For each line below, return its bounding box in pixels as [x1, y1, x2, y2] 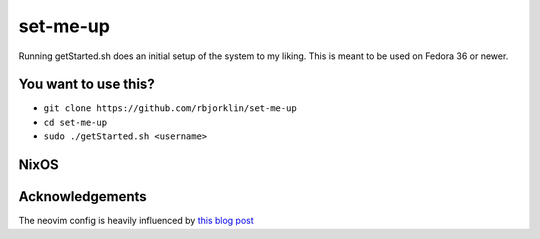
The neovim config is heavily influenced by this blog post [18, 215, 254, 227]
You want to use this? [18, 76, 155, 93]
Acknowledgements [18, 188, 147, 205]
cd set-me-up [43, 116, 108, 128]
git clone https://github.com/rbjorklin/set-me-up [43, 103, 297, 114]
